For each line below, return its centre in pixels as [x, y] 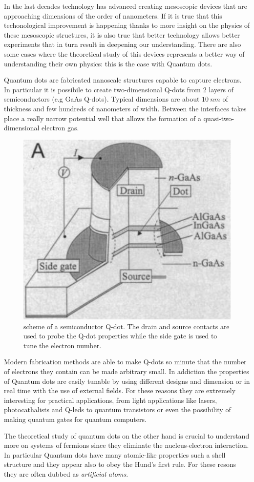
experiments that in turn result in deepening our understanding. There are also [123, 44]
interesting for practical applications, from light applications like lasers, [111, 400]
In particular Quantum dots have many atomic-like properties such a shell [115, 454]
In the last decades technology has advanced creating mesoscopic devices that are [126, 6]
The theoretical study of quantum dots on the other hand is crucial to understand [127, 435]
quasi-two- [219, 118]
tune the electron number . [63, 345]
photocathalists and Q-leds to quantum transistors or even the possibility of [117, 409]
